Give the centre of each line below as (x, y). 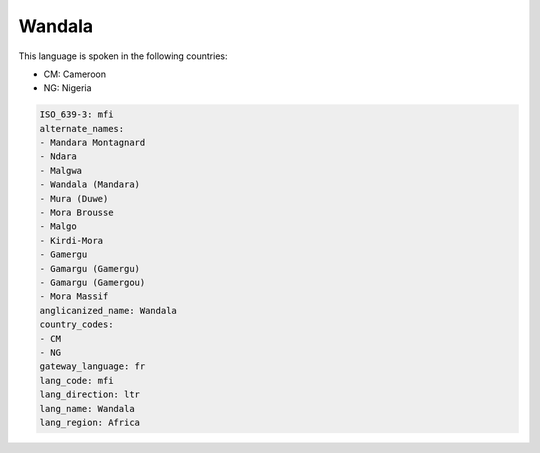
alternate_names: (82, 128)
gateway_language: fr (92, 366)
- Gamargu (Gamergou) (92, 282)
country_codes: (76, 324)
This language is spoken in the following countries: (123, 56)
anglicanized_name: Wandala (108, 310)
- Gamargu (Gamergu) (89, 268)
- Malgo (58, 226)
